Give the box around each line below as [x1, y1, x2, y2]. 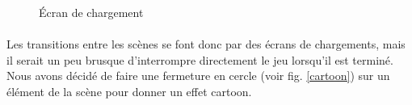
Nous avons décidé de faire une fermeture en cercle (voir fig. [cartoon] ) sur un [6, 67, 390, 84]
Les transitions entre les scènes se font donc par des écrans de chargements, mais [6, 36, 406, 52]
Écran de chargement [39, 4, 144, 20]
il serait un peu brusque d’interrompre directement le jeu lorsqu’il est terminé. [6, 51, 393, 68]
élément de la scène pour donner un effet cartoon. [6, 82, 252, 99]
